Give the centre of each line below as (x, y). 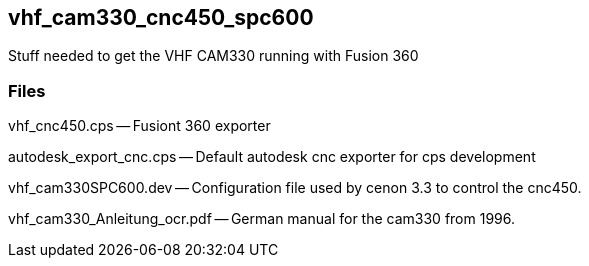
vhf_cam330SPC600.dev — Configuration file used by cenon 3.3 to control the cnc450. (295, 188)
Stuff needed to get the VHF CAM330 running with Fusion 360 (213, 56)
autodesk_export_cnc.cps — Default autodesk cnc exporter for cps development (272, 157)
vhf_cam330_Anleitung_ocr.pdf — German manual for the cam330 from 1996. (261, 219)
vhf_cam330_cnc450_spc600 (161, 17)
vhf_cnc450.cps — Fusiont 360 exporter (139, 126)
